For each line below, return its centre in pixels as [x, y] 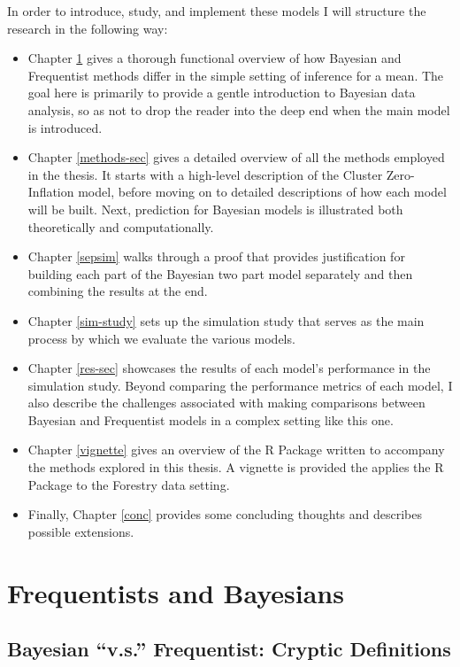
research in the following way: [88, 28]
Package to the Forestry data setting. [129, 484]
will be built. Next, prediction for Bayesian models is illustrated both [215, 209]
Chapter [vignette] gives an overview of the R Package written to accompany [236, 450]
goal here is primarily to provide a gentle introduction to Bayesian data [222, 93]
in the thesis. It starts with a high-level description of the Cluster [205, 174]
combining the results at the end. [118, 291]
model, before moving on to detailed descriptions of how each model [262, 192]
